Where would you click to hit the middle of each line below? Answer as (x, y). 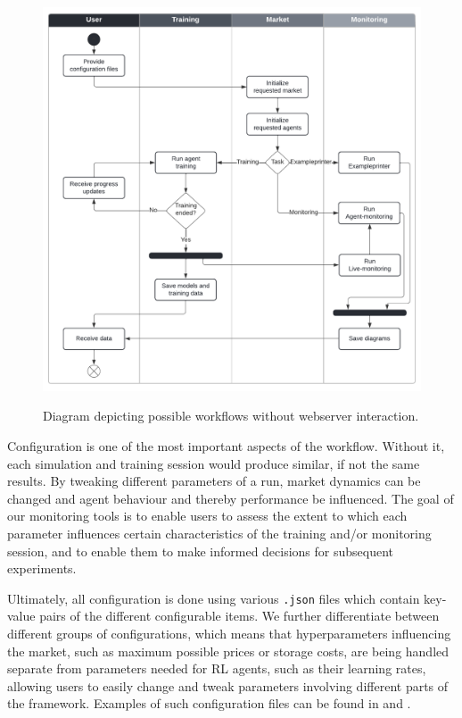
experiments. (42, 568)
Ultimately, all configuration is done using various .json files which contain (214, 598)
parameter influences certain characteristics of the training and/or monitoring (219, 534)
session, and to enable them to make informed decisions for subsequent (201, 551)
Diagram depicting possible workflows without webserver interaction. (231, 416)
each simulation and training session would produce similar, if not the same (214, 463)
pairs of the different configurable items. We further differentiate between (239, 616)
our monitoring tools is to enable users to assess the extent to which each (207, 516)
